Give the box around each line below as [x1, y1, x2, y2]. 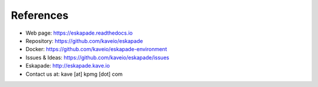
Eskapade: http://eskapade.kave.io [25, 62, 110, 69]
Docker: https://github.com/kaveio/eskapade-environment [25, 46, 167, 53]
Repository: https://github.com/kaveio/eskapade [25, 37, 144, 44]
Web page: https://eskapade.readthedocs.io [25, 29, 133, 36]
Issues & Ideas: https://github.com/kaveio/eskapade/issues [25, 53, 170, 61]
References [11, 9, 69, 22]
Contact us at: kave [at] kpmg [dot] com [25, 71, 123, 78]
